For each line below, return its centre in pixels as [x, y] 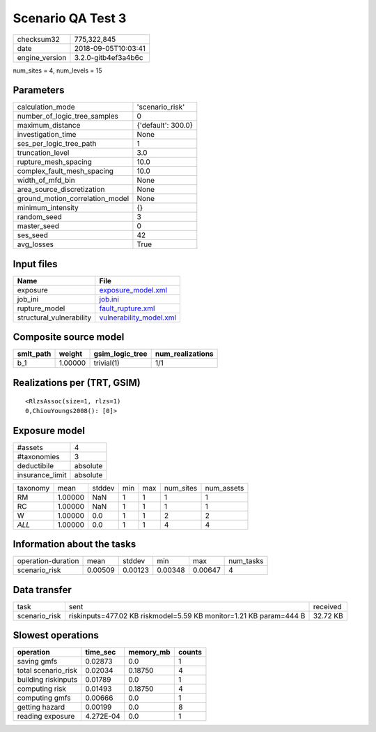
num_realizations [184, 354]
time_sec [101, 652]
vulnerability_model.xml [138, 318]
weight [71, 354]
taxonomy [33, 488]
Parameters [39, 90]
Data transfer [42, 590]
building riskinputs [47, 680]
